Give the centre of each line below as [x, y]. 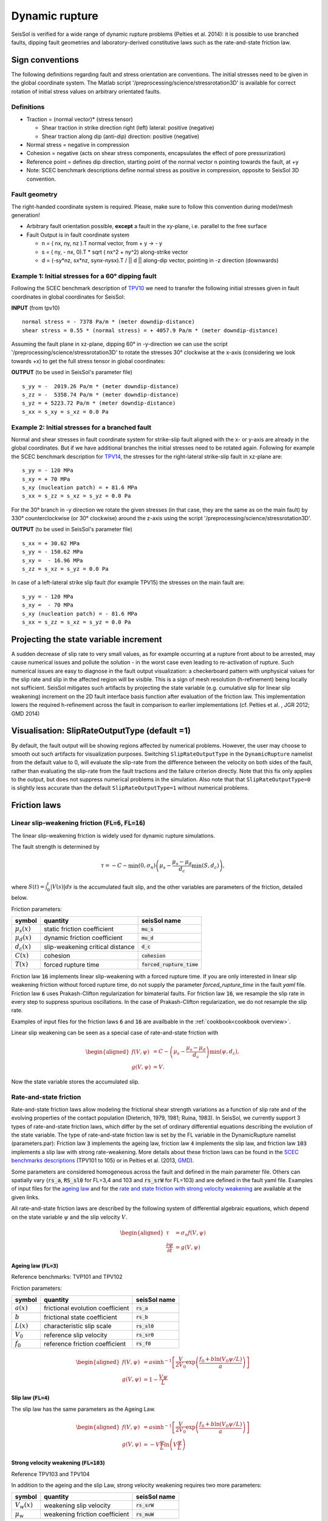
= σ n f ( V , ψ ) [190, 1233]
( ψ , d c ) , [229, 1053]
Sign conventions [45, 60]
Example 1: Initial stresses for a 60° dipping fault [84, 276]
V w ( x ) [24, 1505]
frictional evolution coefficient [86, 1308]
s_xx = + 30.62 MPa [51, 543]
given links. [26, 1197]
